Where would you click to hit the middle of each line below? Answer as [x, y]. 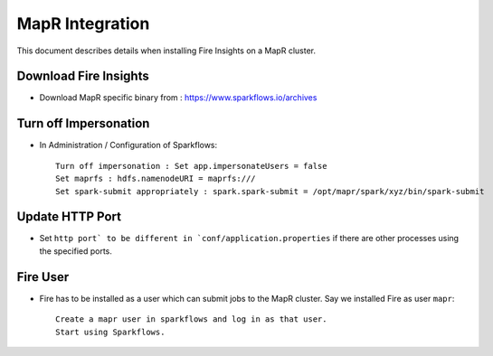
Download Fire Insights [83, 76]
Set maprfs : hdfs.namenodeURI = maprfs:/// [156, 179]
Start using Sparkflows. [110, 332]
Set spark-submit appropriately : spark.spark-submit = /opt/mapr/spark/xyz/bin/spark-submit [270, 191]
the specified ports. [76, 251]
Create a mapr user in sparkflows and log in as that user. [191, 319]
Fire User [43, 277]
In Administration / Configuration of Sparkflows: [128, 145]
